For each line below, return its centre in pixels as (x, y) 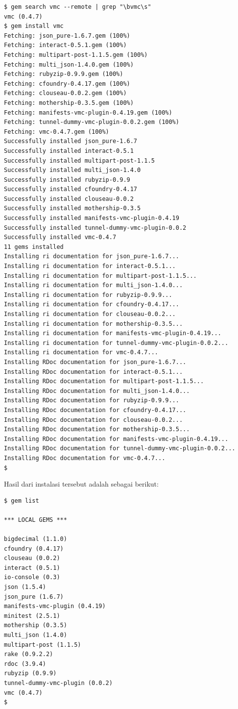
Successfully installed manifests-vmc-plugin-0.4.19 (92, 218)
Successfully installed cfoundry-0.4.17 (71, 189)
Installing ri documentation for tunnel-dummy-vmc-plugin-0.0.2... (116, 343)
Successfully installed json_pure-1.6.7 (71, 141)
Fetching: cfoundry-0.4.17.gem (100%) (67, 84)
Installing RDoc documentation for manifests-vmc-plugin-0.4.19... (116, 439)
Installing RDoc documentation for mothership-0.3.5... (97, 429)
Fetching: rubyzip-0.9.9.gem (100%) (64, 74)
